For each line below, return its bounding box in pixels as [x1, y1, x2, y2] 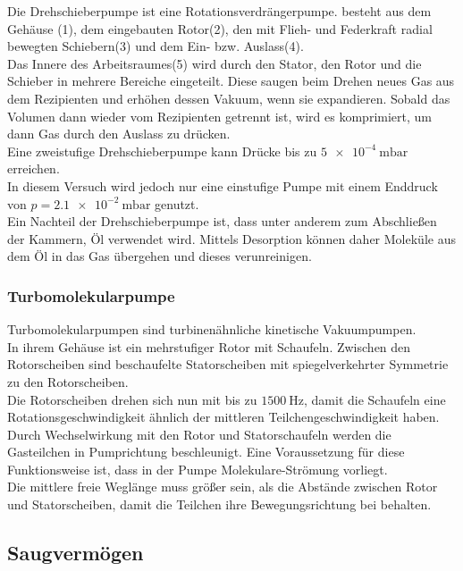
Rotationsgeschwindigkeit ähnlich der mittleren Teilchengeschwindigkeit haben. [7, 407, 440, 426]
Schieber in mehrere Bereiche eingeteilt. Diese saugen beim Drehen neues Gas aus [7, 71, 455, 90]
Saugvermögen [7, 539, 144, 567]
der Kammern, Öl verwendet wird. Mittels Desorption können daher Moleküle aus [7, 229, 456, 248]
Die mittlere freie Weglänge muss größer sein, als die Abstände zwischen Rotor [7, 477, 438, 496]
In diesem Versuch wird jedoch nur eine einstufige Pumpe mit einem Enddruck [7, 176, 438, 195]
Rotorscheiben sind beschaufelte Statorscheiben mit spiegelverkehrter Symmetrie [7, 355, 449, 374]
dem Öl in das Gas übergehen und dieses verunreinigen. [7, 247, 312, 265]
